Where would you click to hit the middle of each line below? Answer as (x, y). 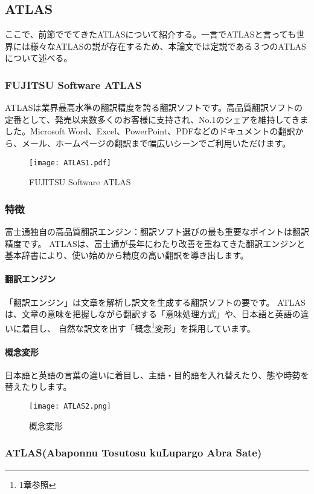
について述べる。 (39, 58)
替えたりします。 (38, 387)
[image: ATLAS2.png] (70, 407)
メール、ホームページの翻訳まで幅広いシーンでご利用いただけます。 (156, 143)
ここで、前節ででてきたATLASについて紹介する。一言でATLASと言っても (151, 34)
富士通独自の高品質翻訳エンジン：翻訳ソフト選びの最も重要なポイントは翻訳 (157, 232)
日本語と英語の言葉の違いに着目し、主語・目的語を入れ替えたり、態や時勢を (157, 374)
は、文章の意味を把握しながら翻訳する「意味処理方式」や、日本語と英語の (153, 314)
